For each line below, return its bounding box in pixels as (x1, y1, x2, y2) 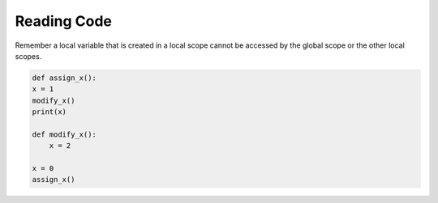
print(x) (32, 108, 67, 116)
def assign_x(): (32, 73, 97, 82)
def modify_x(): (32, 129, 97, 139)
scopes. (15, 51, 42, 61)
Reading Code (15, 12, 113, 30)
